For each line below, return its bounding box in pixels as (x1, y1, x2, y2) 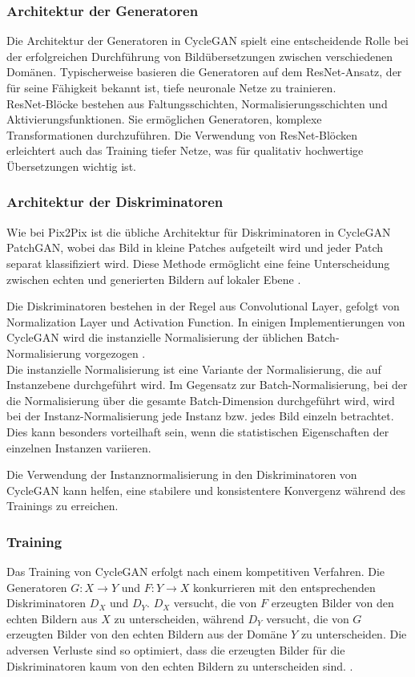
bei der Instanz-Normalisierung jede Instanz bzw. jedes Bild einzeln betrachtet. (6, 407, 394, 424)
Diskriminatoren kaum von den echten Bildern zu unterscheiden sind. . (6, 657, 353, 674)
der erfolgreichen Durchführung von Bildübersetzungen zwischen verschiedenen (6, 47, 393, 64)
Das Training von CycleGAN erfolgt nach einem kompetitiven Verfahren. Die (6, 563, 385, 580)
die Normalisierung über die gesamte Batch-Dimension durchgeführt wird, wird (6, 391, 395, 408)
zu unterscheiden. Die (300, 626, 407, 643)
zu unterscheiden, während (114, 610, 244, 626)
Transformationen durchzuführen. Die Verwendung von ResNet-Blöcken (6, 126, 358, 143)
